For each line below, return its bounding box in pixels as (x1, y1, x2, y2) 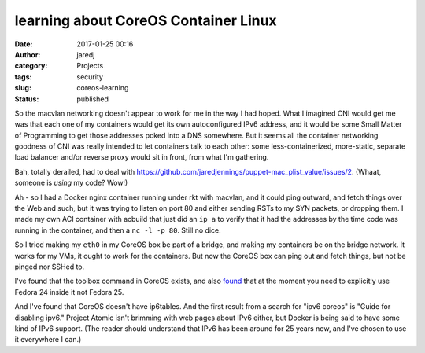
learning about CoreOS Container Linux (14, 12, 277, 29)
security (76, 72, 104, 82)
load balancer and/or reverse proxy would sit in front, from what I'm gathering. (14, 153, 269, 162)
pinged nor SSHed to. (14, 262, 85, 271)
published (76, 94, 109, 104)
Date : (14, 39, 33, 49)
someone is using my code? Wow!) (14, 178, 128, 188)
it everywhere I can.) (14, 335, 82, 344)
